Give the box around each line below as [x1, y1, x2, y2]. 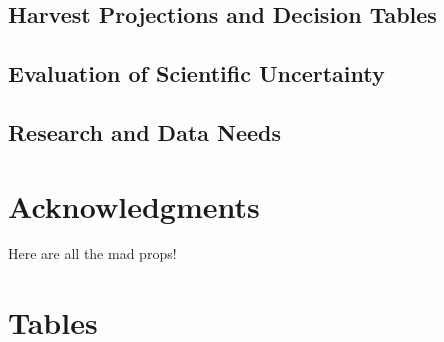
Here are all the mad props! [8, 243, 177, 264]
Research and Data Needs [8, 116, 282, 147]
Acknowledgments [8, 185, 260, 226]
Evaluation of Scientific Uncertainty [8, 58, 385, 89]
